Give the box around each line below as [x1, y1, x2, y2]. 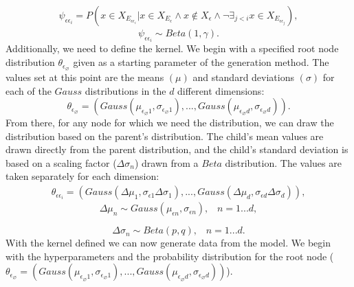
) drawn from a [134, 155, 199, 170]
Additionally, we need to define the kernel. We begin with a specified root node [5, 41, 339, 56]
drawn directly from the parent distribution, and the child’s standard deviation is [5, 142, 349, 157]
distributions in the [85, 83, 166, 97]
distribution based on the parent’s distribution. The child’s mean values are [5, 128, 324, 143]
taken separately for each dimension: [5, 169, 159, 183]
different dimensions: [177, 83, 265, 97]
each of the [5, 83, 52, 97]
